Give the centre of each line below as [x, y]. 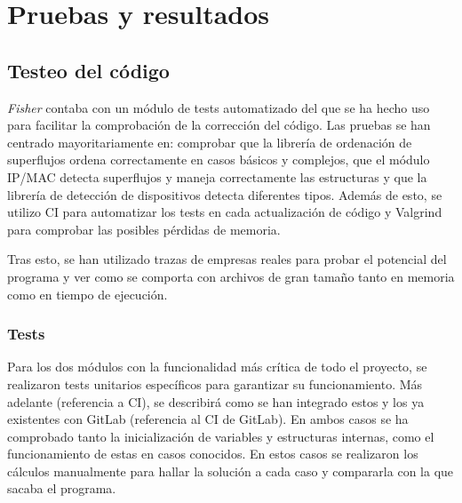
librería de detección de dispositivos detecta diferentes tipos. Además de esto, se [225, 194]
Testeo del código [88, 70]
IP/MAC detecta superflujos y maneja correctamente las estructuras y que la [217, 176]
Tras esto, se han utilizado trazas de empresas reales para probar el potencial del [227, 259]
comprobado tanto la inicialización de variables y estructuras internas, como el [221, 436]
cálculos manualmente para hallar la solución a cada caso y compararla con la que [231, 471]
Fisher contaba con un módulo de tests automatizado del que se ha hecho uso [219, 107]
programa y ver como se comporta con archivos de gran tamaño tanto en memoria [231, 276]
